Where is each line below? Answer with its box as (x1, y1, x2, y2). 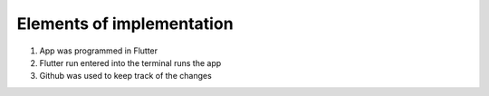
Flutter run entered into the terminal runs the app (39, 57, 222, 68)
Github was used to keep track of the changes (39, 71, 212, 82)
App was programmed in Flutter (39, 45, 158, 56)
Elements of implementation (16, 14, 235, 34)
